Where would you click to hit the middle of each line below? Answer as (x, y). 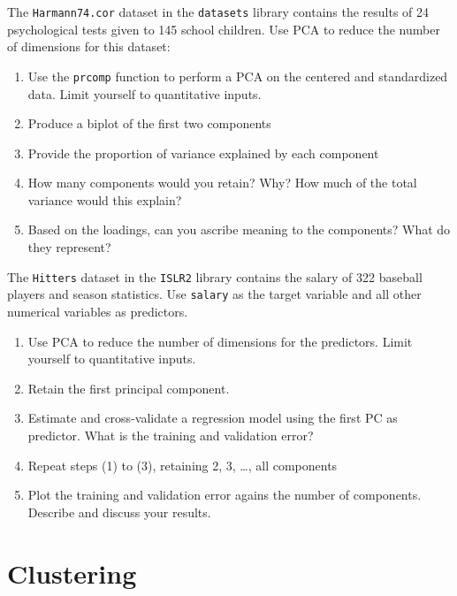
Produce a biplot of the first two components (149, 123)
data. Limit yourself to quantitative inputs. (145, 93)
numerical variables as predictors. (98, 311)
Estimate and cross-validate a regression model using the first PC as (213, 418)
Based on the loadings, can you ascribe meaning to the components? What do (239, 229)
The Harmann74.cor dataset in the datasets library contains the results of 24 (218, 11)
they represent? (69, 247)
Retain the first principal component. (129, 388)
